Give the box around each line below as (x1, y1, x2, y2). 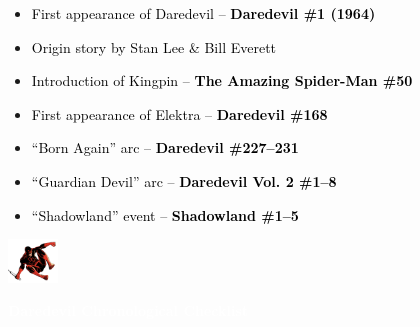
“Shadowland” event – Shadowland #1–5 (31, 204, 299, 225)
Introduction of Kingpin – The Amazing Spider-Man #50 (31, 70, 413, 91)
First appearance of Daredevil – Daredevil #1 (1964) (31, 3, 376, 23)
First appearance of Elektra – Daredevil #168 (31, 103, 328, 124)
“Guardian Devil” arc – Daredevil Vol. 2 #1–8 (31, 170, 337, 191)
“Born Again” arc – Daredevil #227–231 (31, 137, 299, 158)
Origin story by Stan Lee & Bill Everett (31, 36, 277, 57)
